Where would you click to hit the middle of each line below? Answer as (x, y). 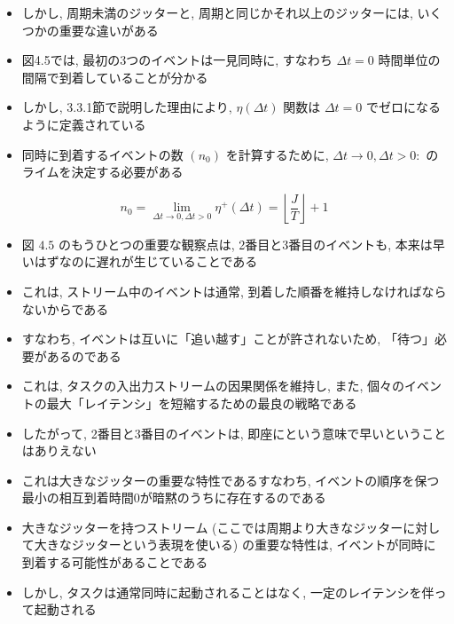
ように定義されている (84, 124)
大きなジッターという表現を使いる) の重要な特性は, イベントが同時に (235, 545)
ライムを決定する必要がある (102, 172)
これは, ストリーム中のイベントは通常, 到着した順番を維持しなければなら (234, 291)
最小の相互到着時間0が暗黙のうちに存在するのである (174, 498)
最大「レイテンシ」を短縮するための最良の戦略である (202, 403)
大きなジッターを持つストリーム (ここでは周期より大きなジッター (212, 527)
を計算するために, (277, 154)
